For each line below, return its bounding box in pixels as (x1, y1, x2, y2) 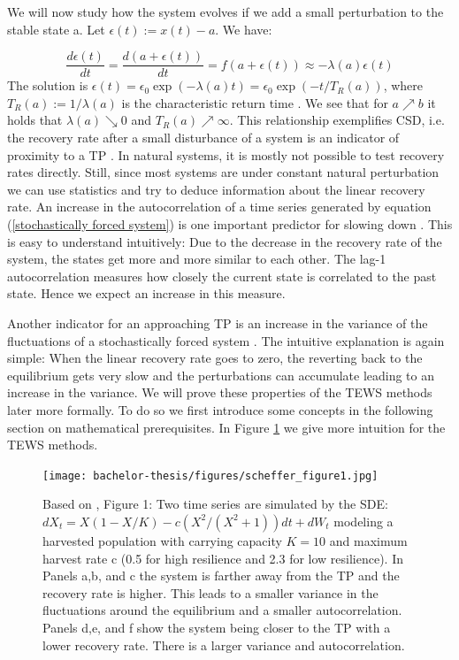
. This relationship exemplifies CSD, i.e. (229, 111, 445, 129)
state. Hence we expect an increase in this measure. (7, 284, 286, 303)
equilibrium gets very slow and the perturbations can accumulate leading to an (7, 365, 435, 384)
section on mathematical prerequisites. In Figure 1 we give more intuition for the (7, 418, 446, 436)
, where (383, 76, 423, 95)
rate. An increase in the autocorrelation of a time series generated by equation (7, 197, 432, 216)
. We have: (215, 19, 272, 38)
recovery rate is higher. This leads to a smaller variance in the (42, 583, 379, 602)
